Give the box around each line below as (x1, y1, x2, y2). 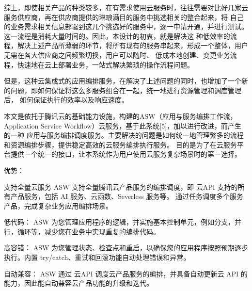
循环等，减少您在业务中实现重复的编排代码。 (17, 226, 160, 236)
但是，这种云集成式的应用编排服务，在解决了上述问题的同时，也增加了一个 (4, 76, 241, 86)
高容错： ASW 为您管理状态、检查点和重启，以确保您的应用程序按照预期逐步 (4, 242, 248, 253)
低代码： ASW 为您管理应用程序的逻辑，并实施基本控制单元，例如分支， (4, 217, 235, 227)
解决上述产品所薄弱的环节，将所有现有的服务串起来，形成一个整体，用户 (17, 40, 248, 50)
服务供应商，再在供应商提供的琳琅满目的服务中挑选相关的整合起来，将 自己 (4, 12, 244, 22)
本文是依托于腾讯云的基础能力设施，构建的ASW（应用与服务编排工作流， (4, 111, 237, 121)
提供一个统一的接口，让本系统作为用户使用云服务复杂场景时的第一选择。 (10, 149, 241, 159)
